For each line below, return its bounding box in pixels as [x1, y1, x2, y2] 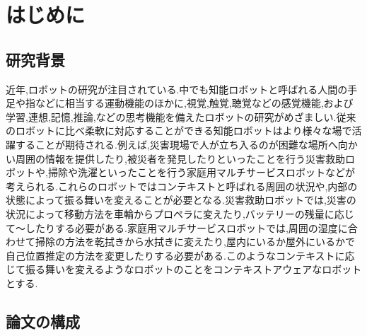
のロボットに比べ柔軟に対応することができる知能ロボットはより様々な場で [6, 123, 352, 138]
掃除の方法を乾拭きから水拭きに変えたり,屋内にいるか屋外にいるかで [35, 234, 355, 249]
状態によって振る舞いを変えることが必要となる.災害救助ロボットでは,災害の [6, 192, 356, 207]
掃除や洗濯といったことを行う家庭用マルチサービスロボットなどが [47, 165, 355, 180]
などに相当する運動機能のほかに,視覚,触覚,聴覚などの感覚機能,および [35, 95, 354, 110]
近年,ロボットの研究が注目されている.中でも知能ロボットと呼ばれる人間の [6, 81, 348, 96]
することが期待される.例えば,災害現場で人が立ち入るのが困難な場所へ [15, 137, 338, 151]
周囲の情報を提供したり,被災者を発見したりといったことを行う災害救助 [15, 151, 345, 166]
